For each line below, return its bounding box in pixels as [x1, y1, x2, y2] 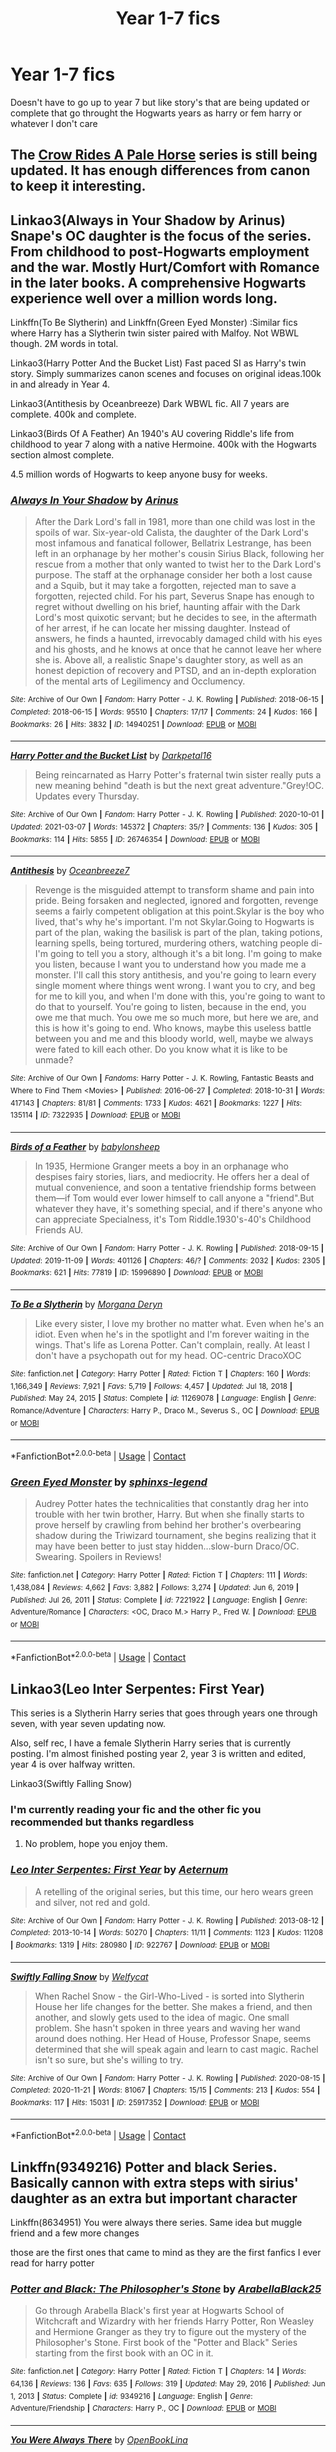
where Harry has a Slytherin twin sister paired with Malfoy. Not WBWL [10, 327, 300, 339]
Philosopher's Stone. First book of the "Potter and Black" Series [34, 2337, 298, 2349]
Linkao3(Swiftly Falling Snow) [10, 1777, 133, 1789]
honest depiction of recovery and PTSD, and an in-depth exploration [34, 665, 317, 677]
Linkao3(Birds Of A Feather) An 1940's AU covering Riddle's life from [10, 428, 295, 440]
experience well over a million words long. [10, 290, 278, 307]
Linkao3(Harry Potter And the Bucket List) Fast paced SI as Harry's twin [10, 357, 307, 369]
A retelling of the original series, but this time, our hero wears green [34, 1885, 314, 1897]
